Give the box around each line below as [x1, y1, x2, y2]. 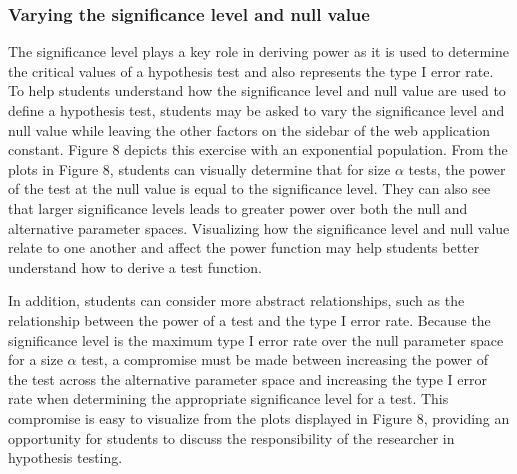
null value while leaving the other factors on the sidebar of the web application [8, 119, 491, 140]
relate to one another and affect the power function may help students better [8, 237, 480, 258]
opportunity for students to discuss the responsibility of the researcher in [8, 427, 455, 448]
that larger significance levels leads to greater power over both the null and [8, 197, 468, 218]
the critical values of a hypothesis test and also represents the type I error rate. [8, 60, 494, 81]
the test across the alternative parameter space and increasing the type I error [8, 368, 487, 389]
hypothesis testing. [8, 447, 123, 468]
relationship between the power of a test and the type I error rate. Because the [8, 309, 491, 330]
